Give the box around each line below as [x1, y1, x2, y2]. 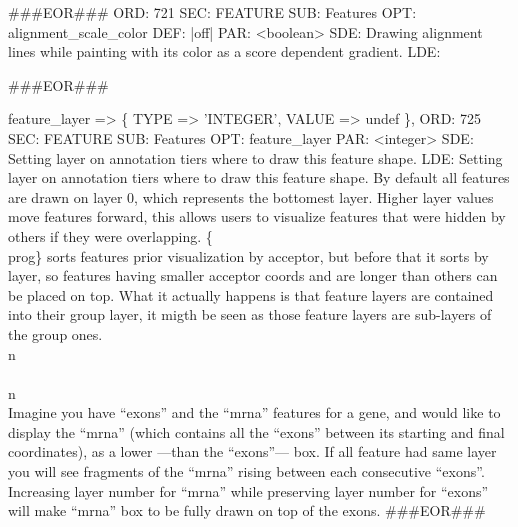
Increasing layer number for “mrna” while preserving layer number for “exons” [8, 480, 489, 501]
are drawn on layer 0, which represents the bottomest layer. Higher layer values [8, 186, 494, 207]
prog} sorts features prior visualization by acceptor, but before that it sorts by [8, 245, 489, 266]
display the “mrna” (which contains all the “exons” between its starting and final [8, 421, 505, 442]
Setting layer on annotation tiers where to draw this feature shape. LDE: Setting [8, 147, 503, 168]
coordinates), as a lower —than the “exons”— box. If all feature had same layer [8, 441, 497, 462]
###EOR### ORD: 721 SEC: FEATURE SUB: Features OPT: [8, 2, 417, 22]
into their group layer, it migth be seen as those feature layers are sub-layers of [8, 304, 492, 325]
